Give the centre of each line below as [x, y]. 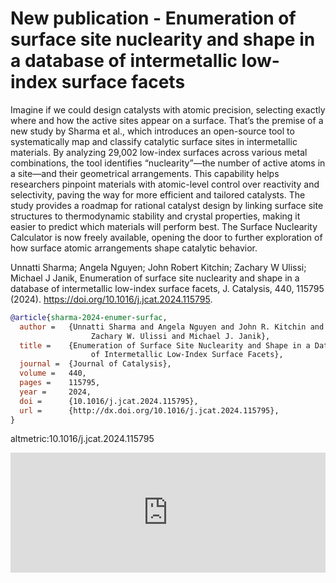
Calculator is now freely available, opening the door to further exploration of [166, 237]
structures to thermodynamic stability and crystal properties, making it [155, 216]
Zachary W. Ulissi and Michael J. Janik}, [180, 336]
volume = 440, [53, 373]
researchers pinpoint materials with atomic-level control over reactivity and [165, 184]
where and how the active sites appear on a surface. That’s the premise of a [167, 120]
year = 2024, [55, 392]
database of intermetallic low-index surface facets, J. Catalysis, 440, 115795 [167, 288]
